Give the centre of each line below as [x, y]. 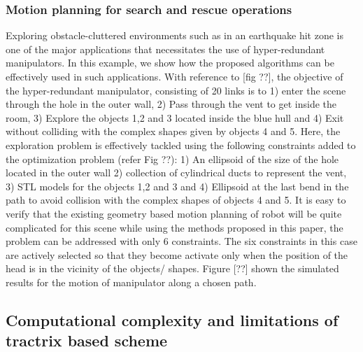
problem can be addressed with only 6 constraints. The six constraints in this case [181, 241]
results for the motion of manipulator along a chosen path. [131, 282]
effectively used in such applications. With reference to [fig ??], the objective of [175, 76]
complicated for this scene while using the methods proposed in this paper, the [175, 227]
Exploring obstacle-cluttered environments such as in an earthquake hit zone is [175, 35]
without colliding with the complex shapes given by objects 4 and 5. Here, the [173, 131]
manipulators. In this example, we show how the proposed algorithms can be [170, 63]
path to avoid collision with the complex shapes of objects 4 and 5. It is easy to [176, 200]
